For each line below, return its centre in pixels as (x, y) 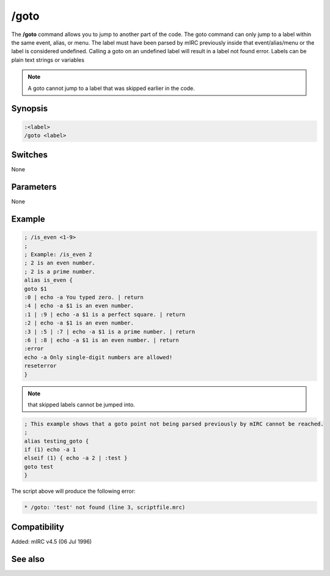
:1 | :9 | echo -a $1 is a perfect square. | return (105, 314)
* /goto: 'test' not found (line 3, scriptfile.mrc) (105, 507)
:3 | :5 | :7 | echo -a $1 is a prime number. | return (110, 331)
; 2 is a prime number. (60, 271)
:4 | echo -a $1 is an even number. (79, 306)
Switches (30, 155)
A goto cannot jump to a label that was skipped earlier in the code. (111, 88)
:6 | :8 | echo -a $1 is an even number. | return (102, 340)
